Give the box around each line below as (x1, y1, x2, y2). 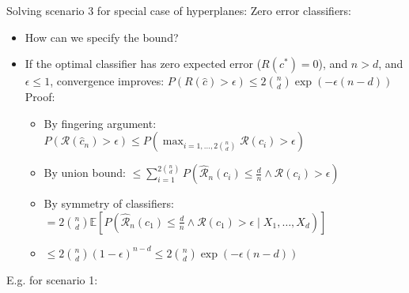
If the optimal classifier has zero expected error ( (25, 55, 262, 72)
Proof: (25, 88, 55, 105)
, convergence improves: (50, 73, 165, 89)
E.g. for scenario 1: (6, 271, 98, 287)
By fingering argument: (44, 115, 157, 131)
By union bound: (44, 164, 126, 181)
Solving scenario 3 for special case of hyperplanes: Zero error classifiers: (6, 2, 352, 18)
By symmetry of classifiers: (44, 195, 174, 212)
